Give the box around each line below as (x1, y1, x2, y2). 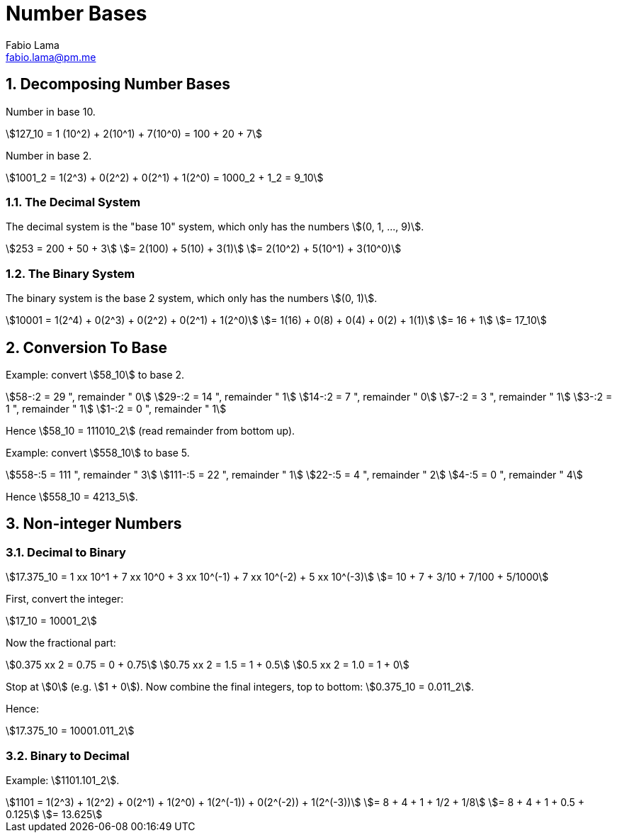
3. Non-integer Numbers (6, 515, 182, 533)
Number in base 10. (6, 105, 96, 118)
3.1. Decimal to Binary (6, 544, 126, 559)
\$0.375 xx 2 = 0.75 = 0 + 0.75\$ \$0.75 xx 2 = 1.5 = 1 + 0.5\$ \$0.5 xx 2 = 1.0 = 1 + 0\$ (6, 659, 409, 671)
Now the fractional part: (6, 637, 116, 649)
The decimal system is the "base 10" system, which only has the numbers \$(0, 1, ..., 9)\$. (6, 220, 424, 233)
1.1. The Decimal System (6, 194, 141, 209)
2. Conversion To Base (6, 338, 167, 357)
